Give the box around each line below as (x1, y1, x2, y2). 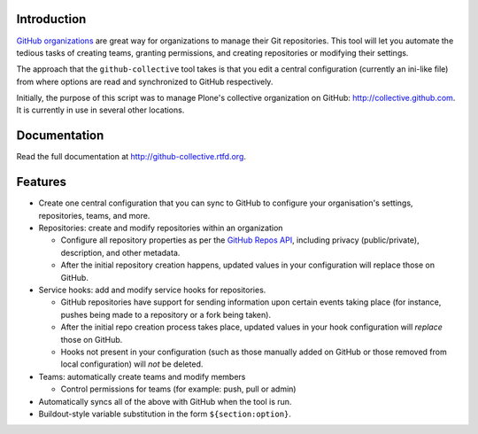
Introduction (16, 12, 87, 27)
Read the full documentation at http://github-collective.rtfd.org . (16, 151, 247, 162)
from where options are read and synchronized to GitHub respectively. (16, 76, 274, 87)
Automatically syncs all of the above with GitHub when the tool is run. (38, 396, 292, 407)
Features (16, 174, 66, 190)
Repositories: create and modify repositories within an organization (38, 222, 283, 234)
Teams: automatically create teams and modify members (38, 371, 246, 382)
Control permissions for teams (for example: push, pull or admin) (60, 384, 297, 394)
